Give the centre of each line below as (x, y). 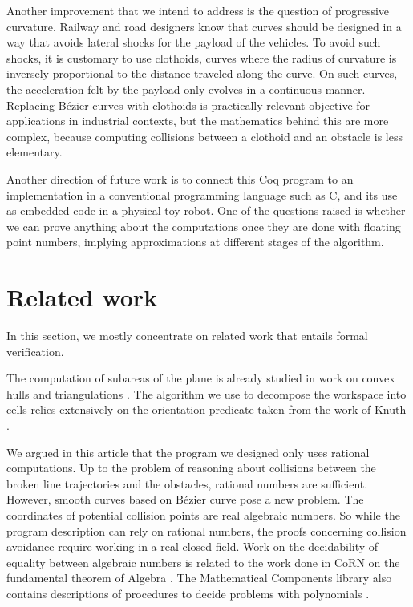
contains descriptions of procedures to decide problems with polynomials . (188, 593)
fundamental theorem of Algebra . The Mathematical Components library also (199, 578)
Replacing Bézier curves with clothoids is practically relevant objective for (188, 105)
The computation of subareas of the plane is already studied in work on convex (201, 378)
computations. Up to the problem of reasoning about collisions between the (191, 468)
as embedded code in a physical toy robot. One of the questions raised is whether (206, 210)
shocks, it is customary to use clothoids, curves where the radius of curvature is (202, 57)
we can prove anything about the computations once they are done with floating (204, 226)
